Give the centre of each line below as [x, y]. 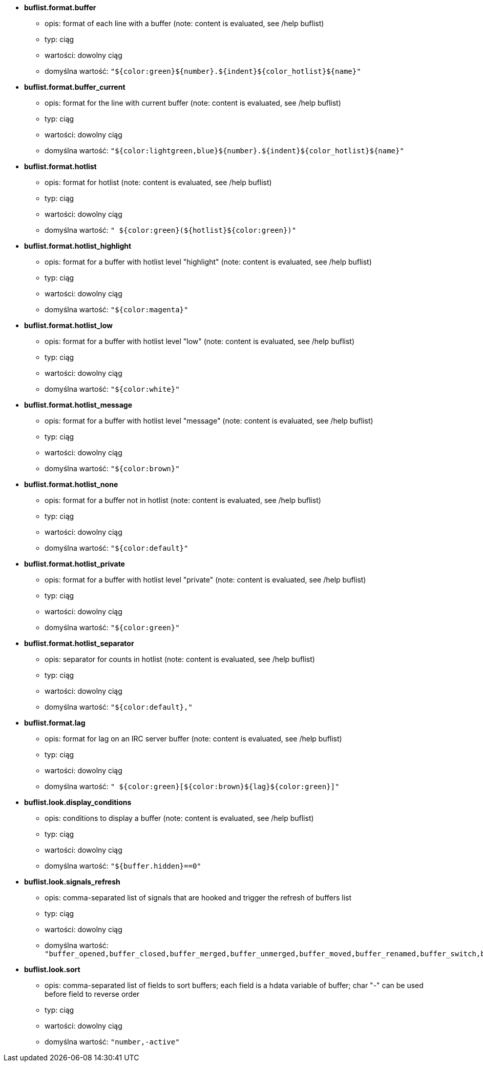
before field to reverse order [92, 994]
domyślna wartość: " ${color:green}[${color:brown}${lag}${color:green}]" [192, 786]
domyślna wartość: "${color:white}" [112, 389]
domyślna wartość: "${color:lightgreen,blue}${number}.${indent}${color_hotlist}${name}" [224, 150]
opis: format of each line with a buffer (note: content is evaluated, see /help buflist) [184, 23]
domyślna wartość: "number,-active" [112, 1042]
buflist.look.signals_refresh [72, 882]
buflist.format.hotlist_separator [79, 643]
